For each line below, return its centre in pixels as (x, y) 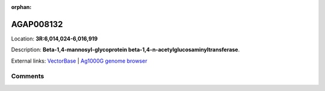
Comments (28, 77)
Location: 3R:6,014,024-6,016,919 (54, 39)
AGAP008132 (37, 24)
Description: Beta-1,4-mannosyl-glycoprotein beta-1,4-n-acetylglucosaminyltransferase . (125, 50)
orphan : (21, 7)
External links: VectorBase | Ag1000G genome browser (79, 61)
